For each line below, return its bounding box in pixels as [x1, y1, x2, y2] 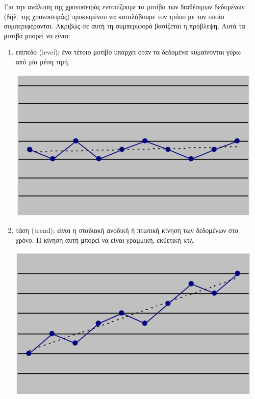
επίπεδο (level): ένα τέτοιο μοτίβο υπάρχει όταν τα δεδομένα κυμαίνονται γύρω [15, 47, 241, 57]
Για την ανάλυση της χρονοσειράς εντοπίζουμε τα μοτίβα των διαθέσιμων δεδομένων [4, 1, 245, 11]
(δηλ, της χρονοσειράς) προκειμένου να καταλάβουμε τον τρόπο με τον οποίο [4, 11, 224, 21]
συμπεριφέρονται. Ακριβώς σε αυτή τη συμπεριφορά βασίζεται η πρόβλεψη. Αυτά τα [4, 21, 245, 31]
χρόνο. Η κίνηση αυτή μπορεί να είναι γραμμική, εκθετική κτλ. [15, 234, 195, 245]
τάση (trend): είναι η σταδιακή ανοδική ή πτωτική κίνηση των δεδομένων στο [15, 225, 238, 235]
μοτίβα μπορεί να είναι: [4, 30, 71, 40]
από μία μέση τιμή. [15, 56, 70, 66]
